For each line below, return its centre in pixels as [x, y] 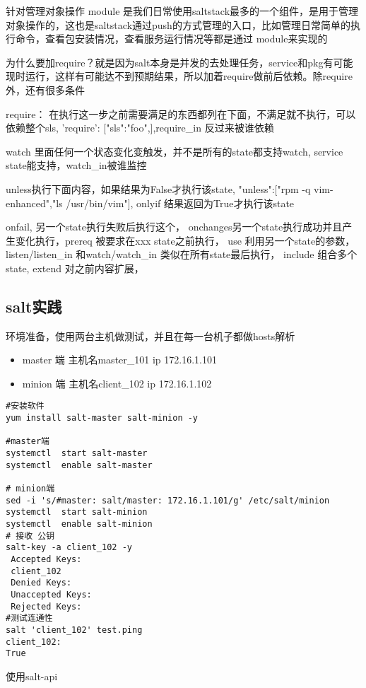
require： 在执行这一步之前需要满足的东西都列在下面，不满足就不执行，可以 [181, 113]
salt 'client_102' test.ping [74, 630]
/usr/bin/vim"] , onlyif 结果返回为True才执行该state [180, 203]
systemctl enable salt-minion [79, 524]
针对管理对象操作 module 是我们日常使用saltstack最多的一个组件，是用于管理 [182, 11]
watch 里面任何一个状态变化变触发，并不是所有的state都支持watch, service [175, 151]
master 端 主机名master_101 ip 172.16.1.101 [119, 360]
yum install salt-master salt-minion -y [102, 418]
